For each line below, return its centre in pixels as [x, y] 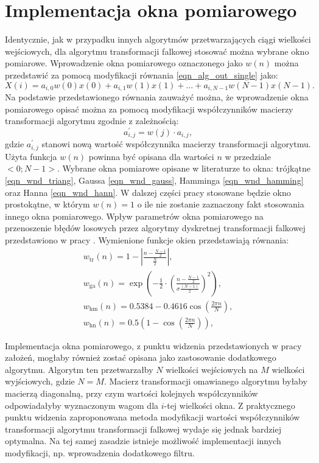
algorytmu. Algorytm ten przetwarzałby [79, 369]
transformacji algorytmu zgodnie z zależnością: [92, 121]
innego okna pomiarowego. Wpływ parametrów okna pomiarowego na [134, 216]
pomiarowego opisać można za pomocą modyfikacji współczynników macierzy [149, 109]
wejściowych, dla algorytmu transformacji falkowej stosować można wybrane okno [157, 51]
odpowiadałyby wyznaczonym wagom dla [82, 405]
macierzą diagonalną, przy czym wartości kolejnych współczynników [131, 393]
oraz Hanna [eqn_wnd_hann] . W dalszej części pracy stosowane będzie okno [148, 192]
